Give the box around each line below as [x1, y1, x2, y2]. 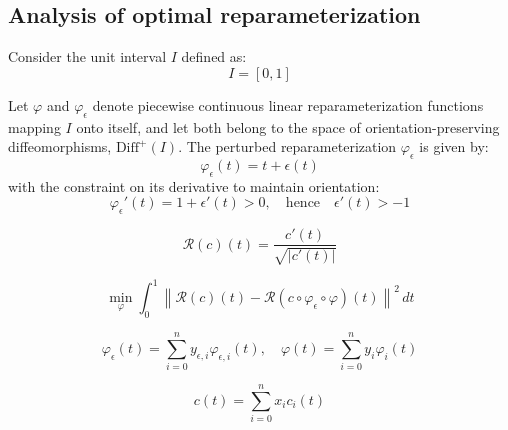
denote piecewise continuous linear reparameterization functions [92, 94, 484, 115]
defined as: [181, 46, 247, 67]
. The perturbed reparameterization [178, 136, 397, 157]
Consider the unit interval [8, 46, 167, 67]
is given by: [419, 136, 489, 157]
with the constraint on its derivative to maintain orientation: [8, 175, 380, 196]
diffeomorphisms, [8, 136, 112, 157]
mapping [8, 116, 61, 137]
